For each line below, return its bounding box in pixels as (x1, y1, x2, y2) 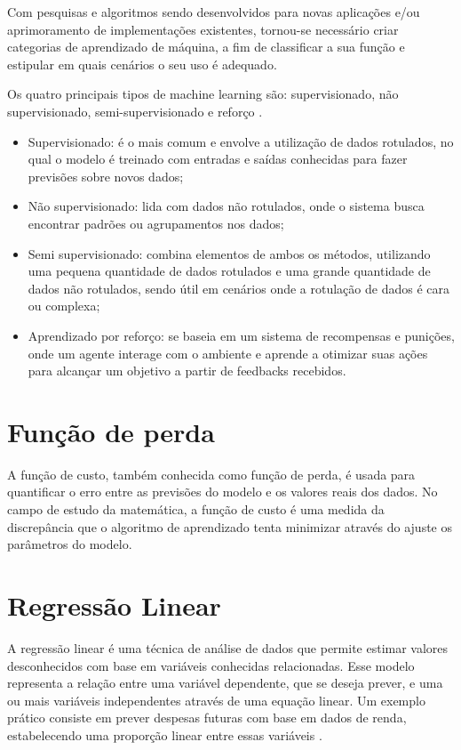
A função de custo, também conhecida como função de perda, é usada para (7, 464, 416, 483)
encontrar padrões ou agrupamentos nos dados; (28, 214, 284, 232)
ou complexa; (28, 296, 100, 315)
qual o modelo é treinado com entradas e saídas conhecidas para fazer (28, 149, 408, 168)
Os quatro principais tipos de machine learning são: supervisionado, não (7, 85, 399, 103)
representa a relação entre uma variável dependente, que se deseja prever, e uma (7, 673, 443, 692)
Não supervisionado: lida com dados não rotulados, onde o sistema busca (28, 197, 425, 215)
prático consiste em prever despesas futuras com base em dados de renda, (7, 708, 407, 727)
